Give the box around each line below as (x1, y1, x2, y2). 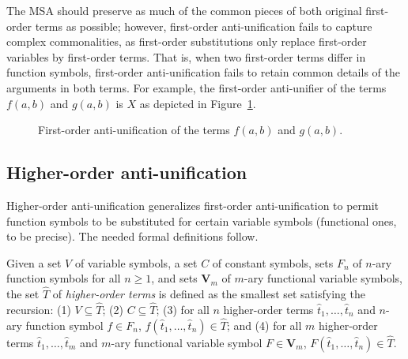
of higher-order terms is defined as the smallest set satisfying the (52, 286, 365, 302)
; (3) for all (156, 301, 210, 317)
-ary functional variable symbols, (244, 270, 402, 286)
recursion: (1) (6, 301, 71, 317)
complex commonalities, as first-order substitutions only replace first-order (6, 33, 367, 50)
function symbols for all (6, 270, 121, 286)
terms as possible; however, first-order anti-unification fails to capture (35, 17, 372, 34)
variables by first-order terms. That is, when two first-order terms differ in (6, 48, 366, 65)
